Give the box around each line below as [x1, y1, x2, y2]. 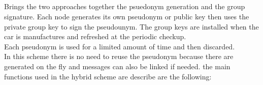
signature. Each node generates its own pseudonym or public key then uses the [4, 11, 249, 21]
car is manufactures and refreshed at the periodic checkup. [4, 31, 186, 42]
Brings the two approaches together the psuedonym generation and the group [4, 1, 245, 12]
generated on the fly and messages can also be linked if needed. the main [4, 61, 231, 71]
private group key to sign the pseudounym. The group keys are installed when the [4, 21, 259, 32]
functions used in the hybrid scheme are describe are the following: [4, 71, 212, 81]
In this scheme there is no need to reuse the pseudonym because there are [4, 51, 234, 62]
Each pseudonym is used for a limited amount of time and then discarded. [4, 41, 235, 51]
